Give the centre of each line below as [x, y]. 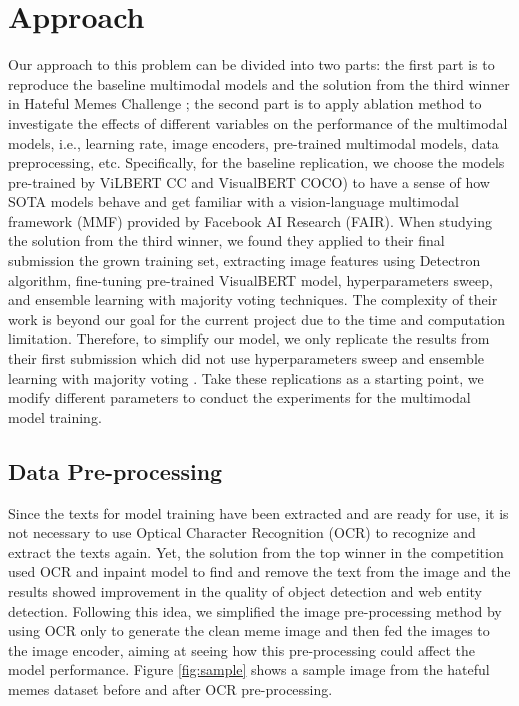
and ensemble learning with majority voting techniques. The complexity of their [253, 299]
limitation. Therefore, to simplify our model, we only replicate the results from [249, 338]
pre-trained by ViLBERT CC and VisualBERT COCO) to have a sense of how [249, 181]
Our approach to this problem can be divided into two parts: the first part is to [251, 64]
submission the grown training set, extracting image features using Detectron [244, 260]
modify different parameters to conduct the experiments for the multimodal [239, 397]
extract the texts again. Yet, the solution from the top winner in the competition [256, 551]
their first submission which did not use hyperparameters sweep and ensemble [246, 358]
